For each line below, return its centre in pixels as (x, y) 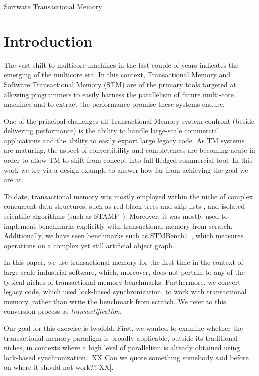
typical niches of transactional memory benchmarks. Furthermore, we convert (122, 282)
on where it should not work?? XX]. (59, 367)
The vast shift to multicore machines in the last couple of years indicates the (121, 64)
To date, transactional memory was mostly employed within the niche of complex (129, 196)
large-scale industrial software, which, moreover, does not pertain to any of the (124, 272)
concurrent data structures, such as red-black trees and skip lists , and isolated (124, 206)
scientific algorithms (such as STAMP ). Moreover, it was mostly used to (116, 216)
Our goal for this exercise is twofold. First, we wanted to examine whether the (124, 328)
